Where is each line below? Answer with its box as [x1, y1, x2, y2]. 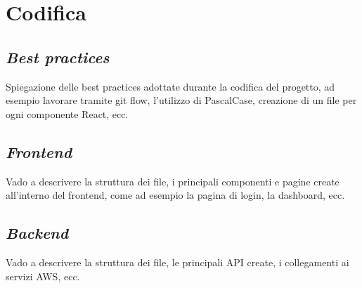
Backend [6, 222, 69, 244]
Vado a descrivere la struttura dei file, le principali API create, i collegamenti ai [6, 254, 349, 269]
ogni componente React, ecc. [6, 106, 129, 121]
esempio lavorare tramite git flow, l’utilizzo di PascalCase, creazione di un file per [6, 93, 357, 107]
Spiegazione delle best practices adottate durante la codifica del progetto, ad [6, 79, 335, 93]
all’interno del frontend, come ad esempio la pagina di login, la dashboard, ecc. [6, 188, 345, 202]
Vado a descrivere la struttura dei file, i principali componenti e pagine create [6, 174, 340, 188]
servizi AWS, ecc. [6, 268, 80, 283]
